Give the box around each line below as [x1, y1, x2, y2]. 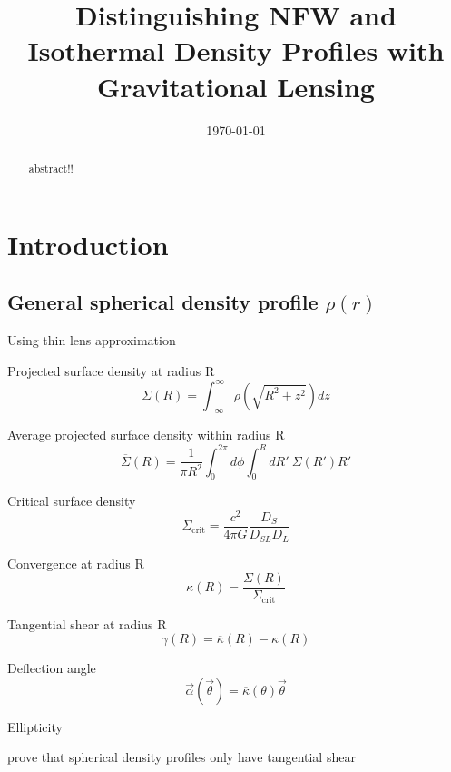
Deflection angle [7, 658, 96, 678]
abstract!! [28, 160, 74, 175]
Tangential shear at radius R [7, 614, 167, 633]
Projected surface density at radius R [7, 361, 215, 380]
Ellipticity [7, 717, 63, 736]
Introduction [7, 225, 169, 262]
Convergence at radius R [7, 553, 144, 572]
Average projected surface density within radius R [7, 425, 285, 444]
